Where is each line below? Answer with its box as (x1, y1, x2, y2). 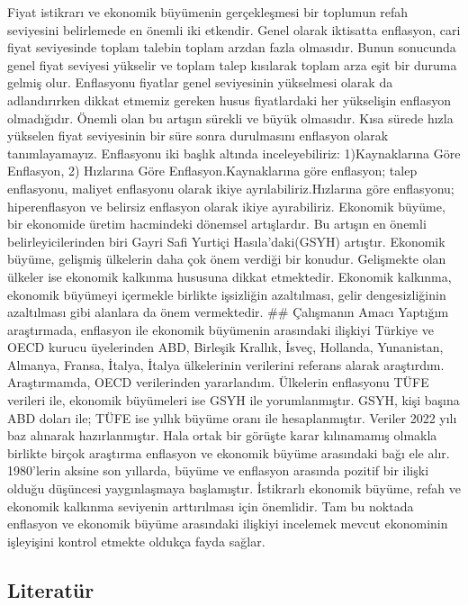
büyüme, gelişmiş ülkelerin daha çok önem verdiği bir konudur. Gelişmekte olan (7, 249, 446, 268)
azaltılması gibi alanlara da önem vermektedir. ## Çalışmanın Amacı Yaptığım (7, 302, 449, 321)
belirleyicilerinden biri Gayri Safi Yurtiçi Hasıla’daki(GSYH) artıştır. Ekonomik (7, 231, 445, 250)
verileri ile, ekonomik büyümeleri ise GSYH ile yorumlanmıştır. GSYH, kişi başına (7, 391, 460, 410)
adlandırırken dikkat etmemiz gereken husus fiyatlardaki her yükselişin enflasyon (7, 90, 451, 109)
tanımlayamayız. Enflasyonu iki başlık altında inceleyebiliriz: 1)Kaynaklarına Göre (7, 143, 461, 162)
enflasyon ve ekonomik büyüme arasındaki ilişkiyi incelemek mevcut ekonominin (7, 514, 448, 533)
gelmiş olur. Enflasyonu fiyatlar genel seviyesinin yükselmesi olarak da (7, 73, 393, 92)
